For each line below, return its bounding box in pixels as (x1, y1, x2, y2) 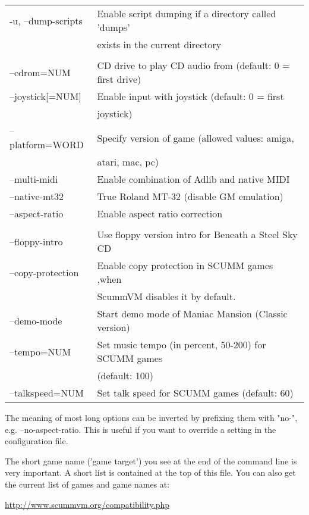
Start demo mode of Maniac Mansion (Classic (97, 307, 288, 320)
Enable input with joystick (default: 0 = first (97, 89, 284, 103)
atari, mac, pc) (97, 155, 159, 168)
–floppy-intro (10, 234, 63, 248)
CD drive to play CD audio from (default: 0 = (97, 58, 290, 72)
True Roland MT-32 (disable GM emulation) (97, 189, 283, 203)
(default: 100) (97, 369, 154, 382)
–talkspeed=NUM (10, 386, 84, 399)
